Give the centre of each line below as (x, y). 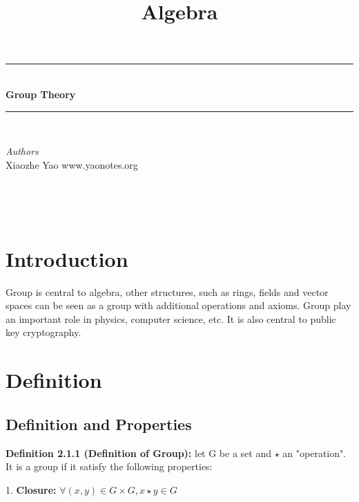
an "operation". (314, 453)
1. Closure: (31, 489)
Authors (22, 151)
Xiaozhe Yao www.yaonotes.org (72, 164)
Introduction (67, 258)
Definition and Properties (99, 424)
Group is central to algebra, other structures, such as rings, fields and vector (167, 291)
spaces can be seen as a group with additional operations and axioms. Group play (178, 305)
